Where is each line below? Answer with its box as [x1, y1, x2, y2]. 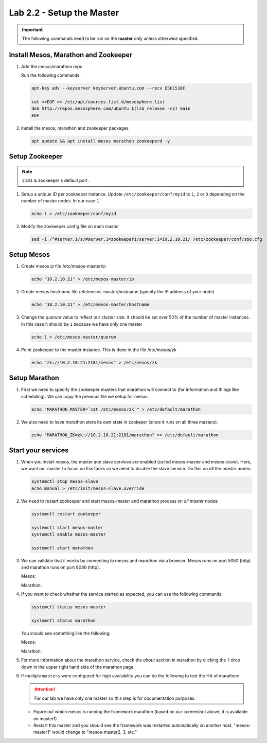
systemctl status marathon [31, 618, 96, 623]
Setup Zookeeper [9, 152, 63, 160]
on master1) [33, 715, 57, 722]
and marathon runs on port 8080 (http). [21, 565, 101, 570]
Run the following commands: [21, 72, 81, 78]
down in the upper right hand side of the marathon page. [21, 664, 135, 670]
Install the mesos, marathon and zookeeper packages [21, 125, 129, 131]
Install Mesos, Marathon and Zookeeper [9, 51, 133, 59]
